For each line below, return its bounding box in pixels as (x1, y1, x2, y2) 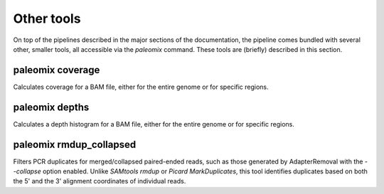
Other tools (13, 11, 81, 26)
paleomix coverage (13, 64, 100, 76)
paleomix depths (13, 101, 90, 113)
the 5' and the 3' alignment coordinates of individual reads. (13, 177, 186, 185)
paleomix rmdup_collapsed (13, 139, 137, 151)
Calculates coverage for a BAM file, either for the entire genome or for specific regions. (13, 82, 269, 91)
